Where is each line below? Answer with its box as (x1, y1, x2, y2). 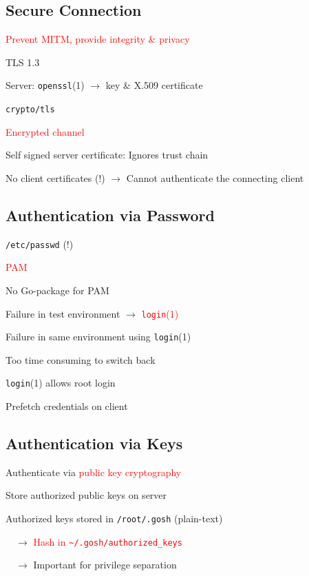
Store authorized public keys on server (6, 488, 167, 502)
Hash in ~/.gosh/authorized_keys (33, 534, 182, 548)
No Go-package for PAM (6, 282, 109, 297)
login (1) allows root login (6, 376, 116, 390)
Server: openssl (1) (6, 78, 85, 92)
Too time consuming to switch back (6, 352, 156, 367)
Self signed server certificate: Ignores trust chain (6, 147, 209, 162)
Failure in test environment (6, 306, 120, 320)
